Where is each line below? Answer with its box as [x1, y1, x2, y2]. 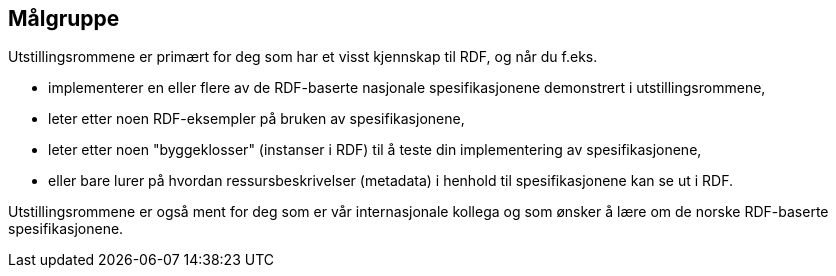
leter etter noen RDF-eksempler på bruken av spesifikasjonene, [48, 110, 465, 128]
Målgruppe [8, 6, 120, 31]
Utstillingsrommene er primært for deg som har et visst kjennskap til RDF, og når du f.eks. [8, 48, 598, 66]
